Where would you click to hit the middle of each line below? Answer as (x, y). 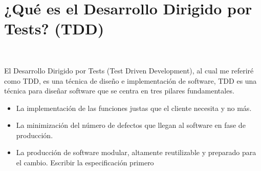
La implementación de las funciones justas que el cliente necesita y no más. (134, 108)
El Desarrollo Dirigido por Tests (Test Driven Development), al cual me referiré (129, 70)
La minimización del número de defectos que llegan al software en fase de (131, 125)
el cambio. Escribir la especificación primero (85, 163)
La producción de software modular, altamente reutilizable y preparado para (136, 152)
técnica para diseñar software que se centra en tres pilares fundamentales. (119, 91)
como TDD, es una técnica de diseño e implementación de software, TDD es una (130, 80)
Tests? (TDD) (54, 28)
